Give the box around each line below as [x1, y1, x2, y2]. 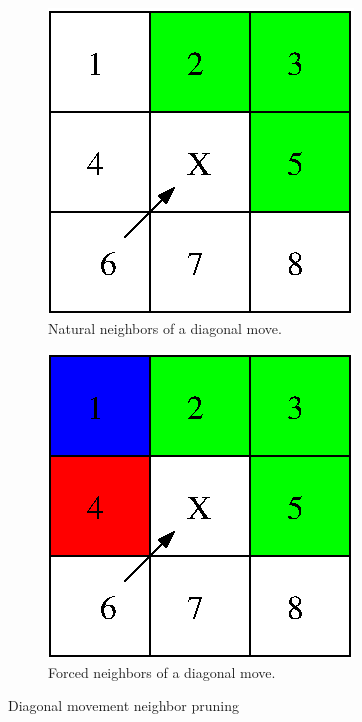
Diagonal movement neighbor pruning [8, 695, 239, 716]
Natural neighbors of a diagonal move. [48, 317, 282, 338]
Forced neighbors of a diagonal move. [48, 661, 276, 682]
